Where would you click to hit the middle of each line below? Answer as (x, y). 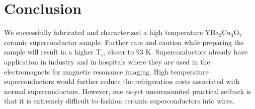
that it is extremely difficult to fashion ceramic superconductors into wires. (119, 101)
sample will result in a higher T (53, 52)
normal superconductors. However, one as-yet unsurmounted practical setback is (128, 91)
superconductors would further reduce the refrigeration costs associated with (122, 81)
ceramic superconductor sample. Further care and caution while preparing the (124, 42)
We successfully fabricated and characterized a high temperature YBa (112, 32)
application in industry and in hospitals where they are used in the (107, 61)
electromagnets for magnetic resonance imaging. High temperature (106, 71)
